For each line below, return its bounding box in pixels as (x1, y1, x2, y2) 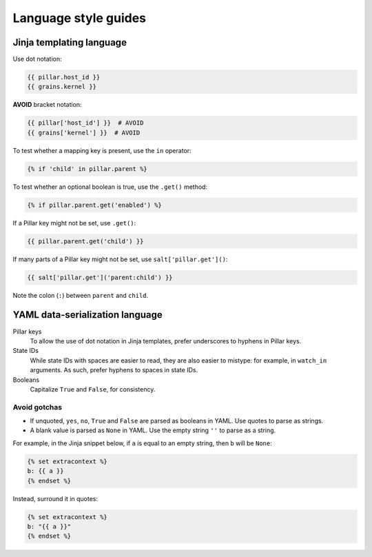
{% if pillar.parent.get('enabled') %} (27, 201, 162, 209)
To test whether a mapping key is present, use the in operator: (12, 146, 192, 154)
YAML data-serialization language (12, 309, 163, 321)
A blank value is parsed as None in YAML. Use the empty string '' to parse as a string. (30, 426, 276, 434)
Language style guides (12, 10, 146, 26)
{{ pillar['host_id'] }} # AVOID (27, 119, 144, 127)
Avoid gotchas (12, 402, 62, 412)
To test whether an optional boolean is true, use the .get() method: (12, 183, 208, 191)
